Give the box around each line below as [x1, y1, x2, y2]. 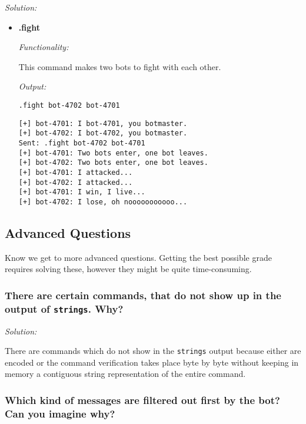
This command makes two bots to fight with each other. [18, 60, 221, 72]
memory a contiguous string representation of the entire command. [5, 367, 246, 380]
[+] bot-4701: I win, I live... [18, 188, 145, 197]
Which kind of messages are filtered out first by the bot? [5, 392, 280, 407]
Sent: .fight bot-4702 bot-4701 [18, 138, 145, 147]
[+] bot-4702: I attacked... [18, 178, 133, 187]
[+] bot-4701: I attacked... [18, 168, 133, 177]
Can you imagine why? [5, 406, 115, 420]
